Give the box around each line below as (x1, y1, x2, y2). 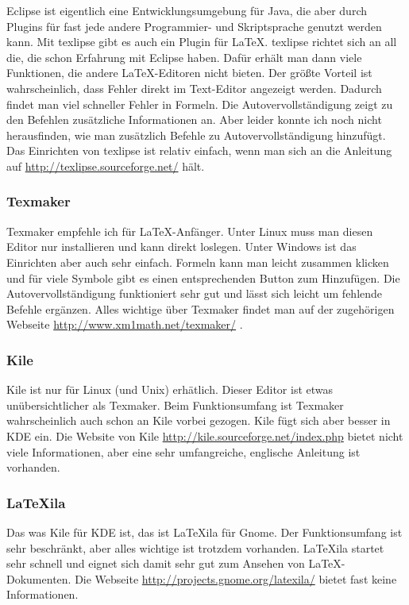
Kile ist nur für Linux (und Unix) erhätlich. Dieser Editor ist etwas (6, 381, 334, 398)
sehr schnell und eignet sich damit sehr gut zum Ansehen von (6, 555, 305, 572)
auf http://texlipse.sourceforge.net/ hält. (6, 157, 205, 174)
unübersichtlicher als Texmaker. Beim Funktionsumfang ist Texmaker (6, 396, 344, 413)
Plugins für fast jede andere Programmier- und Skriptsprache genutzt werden (6, 17, 382, 34)
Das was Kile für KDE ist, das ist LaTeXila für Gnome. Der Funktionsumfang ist (6, 523, 403, 540)
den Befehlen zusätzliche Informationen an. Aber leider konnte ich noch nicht (6, 111, 382, 128)
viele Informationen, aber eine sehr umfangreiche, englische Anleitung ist (6, 443, 361, 460)
